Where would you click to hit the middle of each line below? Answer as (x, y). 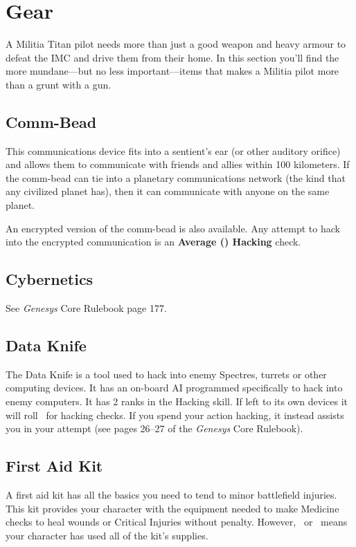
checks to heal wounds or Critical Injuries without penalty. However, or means (177, 522)
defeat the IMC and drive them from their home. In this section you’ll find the (172, 57)
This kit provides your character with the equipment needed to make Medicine (172, 508)
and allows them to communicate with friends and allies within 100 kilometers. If (178, 164)
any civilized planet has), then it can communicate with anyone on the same (168, 191)
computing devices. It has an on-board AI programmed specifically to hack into (174, 388)
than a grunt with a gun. (59, 84)
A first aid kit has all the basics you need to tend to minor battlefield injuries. (171, 495)
